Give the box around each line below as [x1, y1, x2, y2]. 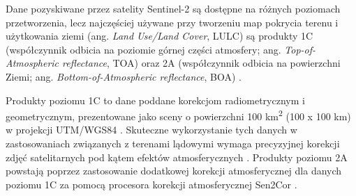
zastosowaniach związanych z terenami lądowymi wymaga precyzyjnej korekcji [6, 136, 340, 150]
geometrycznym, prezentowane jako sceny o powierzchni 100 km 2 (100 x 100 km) [6, 107, 351, 123]
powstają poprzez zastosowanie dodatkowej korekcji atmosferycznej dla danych [6, 163, 342, 178]
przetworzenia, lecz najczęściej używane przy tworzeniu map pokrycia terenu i [6, 15, 339, 29]
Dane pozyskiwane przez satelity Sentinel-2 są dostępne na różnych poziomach [6, 1, 341, 15]
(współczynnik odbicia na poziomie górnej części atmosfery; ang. [6, 42, 281, 56]
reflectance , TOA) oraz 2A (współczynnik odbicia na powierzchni [62, 56, 341, 70]
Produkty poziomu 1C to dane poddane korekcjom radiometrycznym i [6, 92, 305, 107]
